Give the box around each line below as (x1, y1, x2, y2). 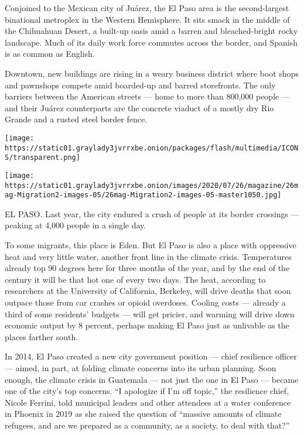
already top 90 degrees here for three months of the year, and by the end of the (5, 262, 290, 274)
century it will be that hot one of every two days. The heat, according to (5, 273, 266, 285)
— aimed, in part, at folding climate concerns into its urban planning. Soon (5, 362, 276, 374)
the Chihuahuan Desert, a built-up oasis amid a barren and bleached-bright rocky (5, 25, 298, 37)
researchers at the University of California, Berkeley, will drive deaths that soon (5, 285, 291, 297)
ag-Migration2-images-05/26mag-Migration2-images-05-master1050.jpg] (5, 191, 282, 200)
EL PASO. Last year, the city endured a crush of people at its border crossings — (5, 207, 299, 220)
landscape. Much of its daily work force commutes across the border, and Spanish (5, 36, 298, 48)
